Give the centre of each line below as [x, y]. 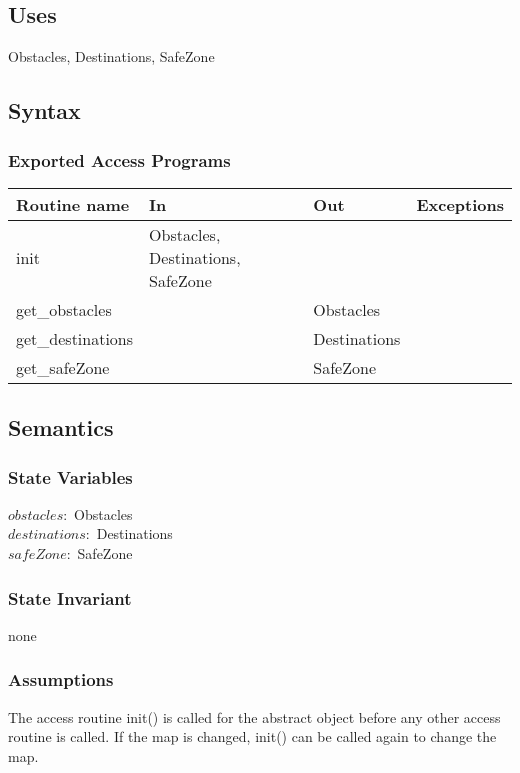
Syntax [44, 110]
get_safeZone [63, 367]
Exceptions [460, 204]
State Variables [70, 476]
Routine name [73, 204]
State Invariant [70, 597]
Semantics [61, 427]
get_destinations [75, 338]
